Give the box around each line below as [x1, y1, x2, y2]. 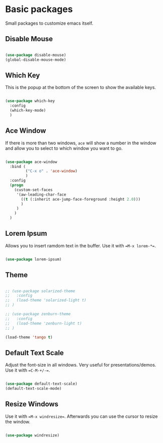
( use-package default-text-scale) [5, 381, 78, 387]
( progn [10, 183, 24, 188]
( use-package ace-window [5, 159, 57, 164]
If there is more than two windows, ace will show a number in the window [5, 140, 157, 146]
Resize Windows [5, 400, 59, 408]
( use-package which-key [5, 99, 55, 104]
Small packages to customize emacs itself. [5, 20, 94, 26]
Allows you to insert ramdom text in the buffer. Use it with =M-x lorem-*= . [5, 242, 156, 248]
